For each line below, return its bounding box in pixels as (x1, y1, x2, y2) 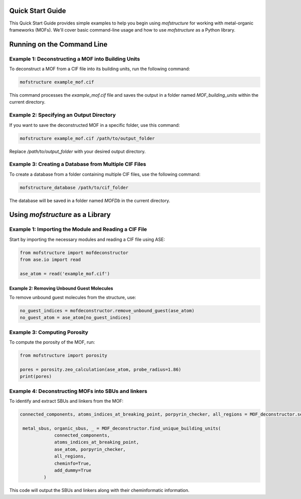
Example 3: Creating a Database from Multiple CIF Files (9, 161, 146, 168)
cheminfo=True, (54, 460, 92, 466)
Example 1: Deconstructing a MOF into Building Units (9, 55, 140, 62)
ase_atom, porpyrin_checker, (54, 446, 126, 452)
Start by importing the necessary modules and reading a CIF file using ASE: (9, 236, 165, 242)
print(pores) (20, 374, 52, 379)
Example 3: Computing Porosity (9, 329, 89, 336)
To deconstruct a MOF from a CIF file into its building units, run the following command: (9, 66, 190, 72)
